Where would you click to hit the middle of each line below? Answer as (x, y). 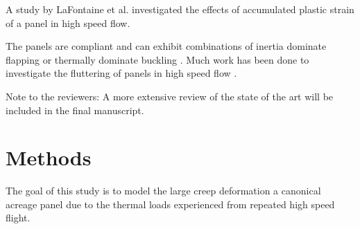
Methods (49, 157)
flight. (18, 218)
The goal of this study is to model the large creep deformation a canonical (163, 191)
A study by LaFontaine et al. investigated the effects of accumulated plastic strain (180, 9)
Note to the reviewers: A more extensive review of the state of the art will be (170, 96)
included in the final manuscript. (75, 110)
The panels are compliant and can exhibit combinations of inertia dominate (166, 46)
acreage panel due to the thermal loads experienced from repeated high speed (170, 204)
